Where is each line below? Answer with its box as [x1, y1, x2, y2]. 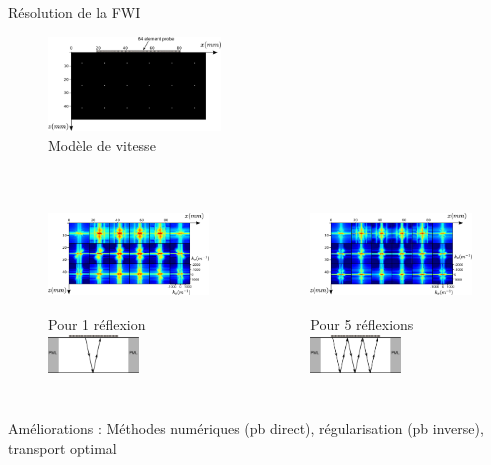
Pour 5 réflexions [310, 314, 414, 335]
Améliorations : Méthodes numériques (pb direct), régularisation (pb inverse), [8, 418, 484, 439]
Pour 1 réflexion [48, 314, 146, 335]
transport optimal [8, 437, 117, 458]
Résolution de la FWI [8, 2, 141, 22]
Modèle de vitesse [48, 134, 156, 155]
